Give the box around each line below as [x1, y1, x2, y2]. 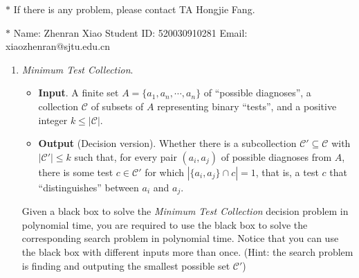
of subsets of [91, 98, 144, 113]
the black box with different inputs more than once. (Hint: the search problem [21, 244, 353, 259]
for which [145, 164, 184, 179]
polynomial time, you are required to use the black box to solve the [21, 217, 308, 232]
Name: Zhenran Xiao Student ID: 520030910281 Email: [13, 25, 248, 40]
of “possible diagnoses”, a [203, 85, 311, 100]
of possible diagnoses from [221, 149, 332, 164]
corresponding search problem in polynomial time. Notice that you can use [21, 231, 339, 245]
